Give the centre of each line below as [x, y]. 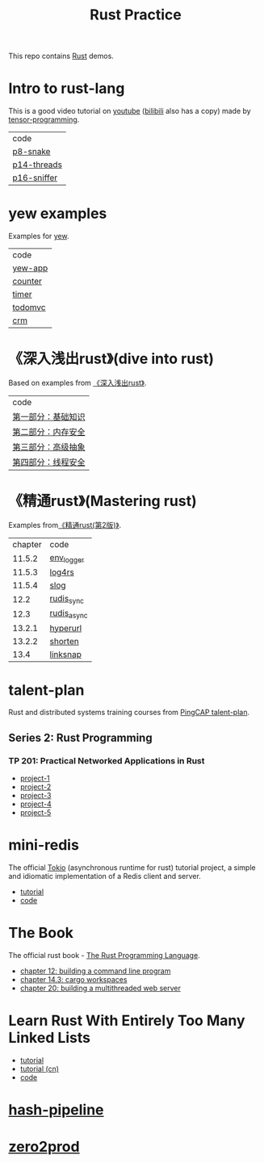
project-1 [35, 778]
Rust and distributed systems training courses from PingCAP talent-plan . [129, 713]
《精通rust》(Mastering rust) [103, 501]
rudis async [69, 614]
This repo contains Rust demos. [61, 56]
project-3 [36, 796]
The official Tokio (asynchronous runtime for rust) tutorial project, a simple [132, 868]
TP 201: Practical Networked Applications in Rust [107, 760]
